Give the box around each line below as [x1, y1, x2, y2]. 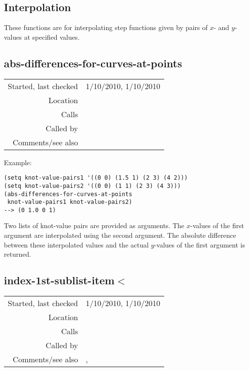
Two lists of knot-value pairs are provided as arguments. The [4, 220, 185, 231]
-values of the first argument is [154, 239, 245, 249]
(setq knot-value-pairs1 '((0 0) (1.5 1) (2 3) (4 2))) [4, 174, 188, 182]
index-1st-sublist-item [4, 273, 115, 288]
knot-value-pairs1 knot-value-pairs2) [7, 199, 132, 206]
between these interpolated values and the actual [4, 239, 149, 249]
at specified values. [24, 31, 80, 42]
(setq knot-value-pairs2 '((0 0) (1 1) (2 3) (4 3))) [4, 182, 181, 189]
